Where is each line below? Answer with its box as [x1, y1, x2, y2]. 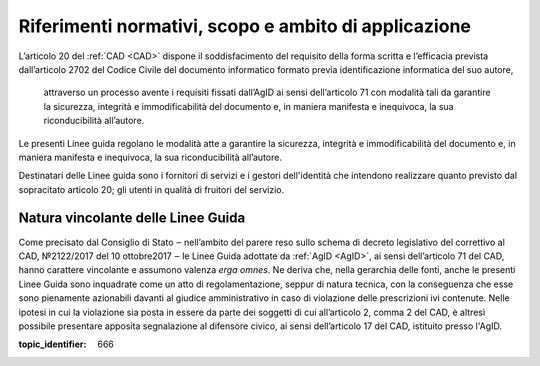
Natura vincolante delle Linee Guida [18, 210, 246, 227]
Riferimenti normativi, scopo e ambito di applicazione [18, 15, 472, 37]
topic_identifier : [18, 338, 87, 350]
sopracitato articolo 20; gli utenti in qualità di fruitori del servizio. [18, 183, 285, 195]
